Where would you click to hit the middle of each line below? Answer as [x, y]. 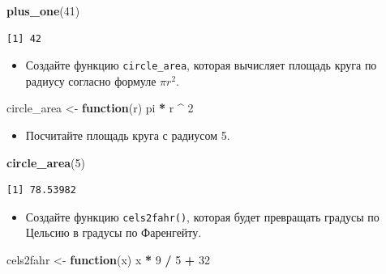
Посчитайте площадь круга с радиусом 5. [128, 135]
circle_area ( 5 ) [46, 162]
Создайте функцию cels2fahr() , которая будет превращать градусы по [202, 216]
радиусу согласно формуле [91, 80]
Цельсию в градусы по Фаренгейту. [114, 232]
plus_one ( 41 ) [43, 11]
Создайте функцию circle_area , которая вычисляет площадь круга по [201, 65]
